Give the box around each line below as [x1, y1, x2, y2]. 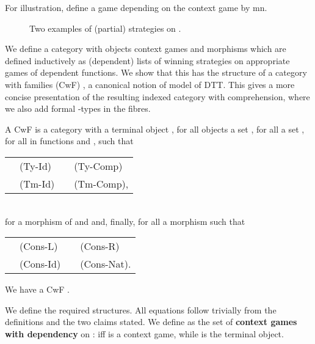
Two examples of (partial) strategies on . [29, 21, 181, 34]
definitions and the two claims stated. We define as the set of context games [5, 315, 297, 328]
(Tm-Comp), [74, 176, 129, 191]
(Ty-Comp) [74, 158, 123, 173]
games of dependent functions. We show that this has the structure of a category [5, 66, 307, 79]
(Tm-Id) [20, 176, 55, 191]
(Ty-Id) [20, 158, 52, 173]
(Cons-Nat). [80, 257, 131, 271]
